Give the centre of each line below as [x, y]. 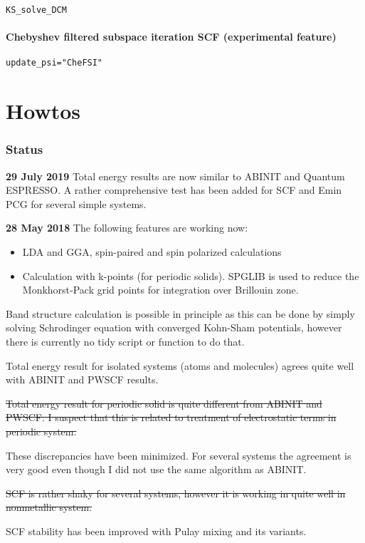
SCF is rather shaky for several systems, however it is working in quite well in [176, 493]
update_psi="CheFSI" [54, 63]
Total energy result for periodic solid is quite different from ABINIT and [164, 403]
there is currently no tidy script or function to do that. [125, 342]
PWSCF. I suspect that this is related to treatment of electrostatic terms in [171, 417]
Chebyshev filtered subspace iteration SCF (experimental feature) [171, 37]
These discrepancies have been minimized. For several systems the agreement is [179, 455]
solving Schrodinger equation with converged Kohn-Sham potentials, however [174, 327]
